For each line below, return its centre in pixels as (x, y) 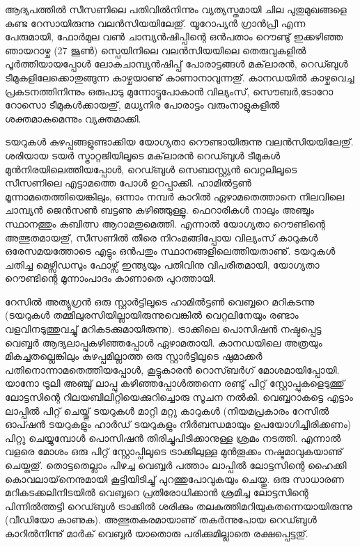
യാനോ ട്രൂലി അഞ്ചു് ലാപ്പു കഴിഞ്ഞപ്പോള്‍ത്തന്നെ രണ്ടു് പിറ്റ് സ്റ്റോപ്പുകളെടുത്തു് (175, 383)
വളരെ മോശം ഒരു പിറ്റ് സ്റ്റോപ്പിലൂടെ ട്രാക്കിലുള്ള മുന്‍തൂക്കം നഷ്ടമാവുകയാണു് (174, 451)
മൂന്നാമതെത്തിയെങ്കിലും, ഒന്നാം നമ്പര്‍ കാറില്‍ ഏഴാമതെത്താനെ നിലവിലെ (175, 196)
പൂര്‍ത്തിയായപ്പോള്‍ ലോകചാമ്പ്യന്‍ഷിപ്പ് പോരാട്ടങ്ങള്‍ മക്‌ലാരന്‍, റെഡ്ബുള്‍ (177, 64)
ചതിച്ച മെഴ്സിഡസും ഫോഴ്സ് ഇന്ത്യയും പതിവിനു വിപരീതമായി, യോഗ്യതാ (162, 264)
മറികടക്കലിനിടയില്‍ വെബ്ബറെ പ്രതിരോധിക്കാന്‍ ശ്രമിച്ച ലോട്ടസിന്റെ (157, 492)
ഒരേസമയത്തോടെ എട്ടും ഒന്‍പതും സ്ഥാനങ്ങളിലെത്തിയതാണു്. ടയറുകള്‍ (170, 251)
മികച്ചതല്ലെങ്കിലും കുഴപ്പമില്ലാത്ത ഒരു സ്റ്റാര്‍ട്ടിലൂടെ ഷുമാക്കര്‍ (134, 356)
